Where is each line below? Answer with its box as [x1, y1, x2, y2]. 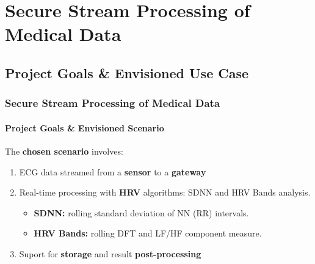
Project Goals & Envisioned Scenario [5, 121, 164, 134]
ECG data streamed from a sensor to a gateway [19, 165, 206, 178]
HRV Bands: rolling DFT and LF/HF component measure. [34, 227, 262, 240]
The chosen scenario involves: [5, 144, 123, 157]
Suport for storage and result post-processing [19, 247, 201, 260]
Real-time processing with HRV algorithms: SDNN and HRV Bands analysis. [19, 186, 311, 199]
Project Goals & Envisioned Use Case [5, 63, 249, 82]
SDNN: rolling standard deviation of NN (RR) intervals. [34, 206, 249, 219]
